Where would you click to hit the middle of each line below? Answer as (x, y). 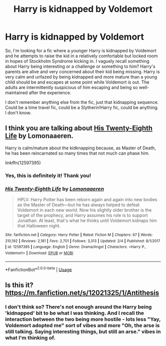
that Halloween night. (39, 225)
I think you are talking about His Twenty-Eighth (79, 128)
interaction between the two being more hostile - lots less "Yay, (83, 319)
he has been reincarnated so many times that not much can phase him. (77, 153)
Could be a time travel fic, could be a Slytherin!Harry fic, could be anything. (82, 107)
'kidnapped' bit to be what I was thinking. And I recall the (75, 313)
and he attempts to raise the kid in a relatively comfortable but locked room (82, 56)
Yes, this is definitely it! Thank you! (48, 175)
